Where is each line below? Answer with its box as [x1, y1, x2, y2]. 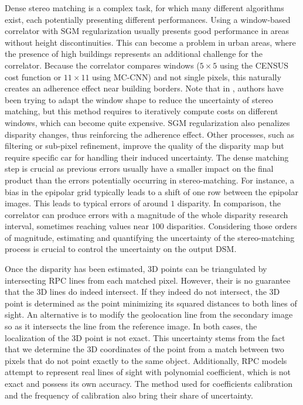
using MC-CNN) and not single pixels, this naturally [92, 70, 281, 83]
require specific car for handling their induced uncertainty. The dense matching [5, 151, 289, 163]
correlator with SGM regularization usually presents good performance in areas [5, 25, 289, 37]
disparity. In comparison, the [177, 197, 281, 209]
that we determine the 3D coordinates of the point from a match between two [5, 343, 284, 355]
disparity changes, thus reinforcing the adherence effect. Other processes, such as [5, 128, 294, 140]
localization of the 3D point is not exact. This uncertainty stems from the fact [5, 331, 285, 343]
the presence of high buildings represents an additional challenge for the [5, 47, 263, 60]
